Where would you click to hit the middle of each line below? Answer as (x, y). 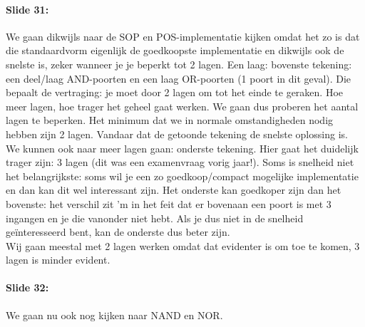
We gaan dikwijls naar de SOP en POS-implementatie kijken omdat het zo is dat (183, 36)
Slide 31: (27, 9)
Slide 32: (27, 287)
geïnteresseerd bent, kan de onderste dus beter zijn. (118, 232)
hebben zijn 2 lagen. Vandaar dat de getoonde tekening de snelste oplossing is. (177, 134)
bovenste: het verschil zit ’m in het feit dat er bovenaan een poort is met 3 (169, 203)
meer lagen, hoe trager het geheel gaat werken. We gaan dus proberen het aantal (182, 106)
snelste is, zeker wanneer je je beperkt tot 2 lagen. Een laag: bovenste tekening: (179, 64)
